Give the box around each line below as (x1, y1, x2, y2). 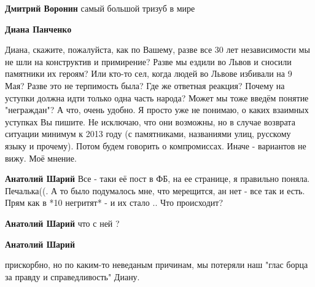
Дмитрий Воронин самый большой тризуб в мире (5, 2, 195, 14)
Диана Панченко (5, 22, 72, 35)
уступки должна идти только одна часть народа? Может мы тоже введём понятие (5, 91, 309, 104)
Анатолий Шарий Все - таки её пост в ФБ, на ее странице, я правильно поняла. (5, 172, 310, 185)
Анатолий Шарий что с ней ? (5, 216, 120, 229)
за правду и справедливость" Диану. (5, 270, 140, 283)
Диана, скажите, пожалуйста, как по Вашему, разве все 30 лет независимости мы (5, 43, 310, 56)
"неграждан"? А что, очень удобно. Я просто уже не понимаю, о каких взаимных (5, 103, 309, 116)
